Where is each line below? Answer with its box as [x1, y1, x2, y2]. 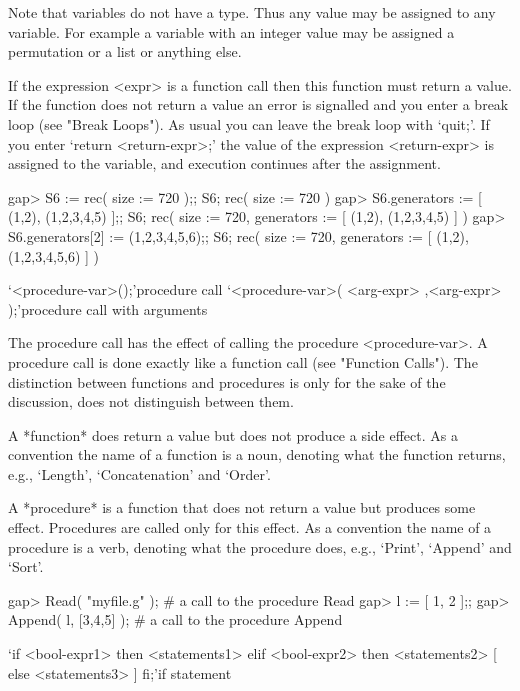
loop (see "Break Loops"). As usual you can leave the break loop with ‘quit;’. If [8, 113, 490, 134]
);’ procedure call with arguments [8, 298, 208, 319]
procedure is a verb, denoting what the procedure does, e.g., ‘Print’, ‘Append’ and [8, 536, 512, 557]
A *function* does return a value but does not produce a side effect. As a [8, 424, 458, 445]
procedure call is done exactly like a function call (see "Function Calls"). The [8, 351, 478, 372]
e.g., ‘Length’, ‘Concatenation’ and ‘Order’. [8, 463, 271, 484]
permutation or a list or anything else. [8, 41, 242, 62]
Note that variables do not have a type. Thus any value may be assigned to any [8, 2, 496, 22]
